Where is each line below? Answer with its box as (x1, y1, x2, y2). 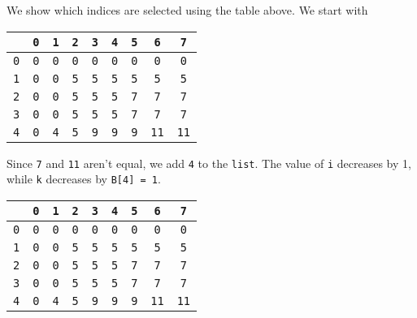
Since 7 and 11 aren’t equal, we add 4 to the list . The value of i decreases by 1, (7, 154, 411, 171)
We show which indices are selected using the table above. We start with (7, 2, 368, 18)
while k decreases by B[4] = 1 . (7, 170, 161, 187)
